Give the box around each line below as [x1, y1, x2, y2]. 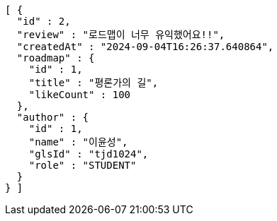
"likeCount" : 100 [28, 89, 131, 100]
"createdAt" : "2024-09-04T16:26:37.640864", [16, 41, 274, 52]
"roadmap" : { [16, 52, 95, 64]
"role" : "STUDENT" [28, 160, 137, 171]
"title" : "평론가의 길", [28, 77, 159, 88]
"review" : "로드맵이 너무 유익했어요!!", [16, 29, 225, 40]
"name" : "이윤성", [28, 136, 128, 148]
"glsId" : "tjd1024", [28, 148, 149, 160]
